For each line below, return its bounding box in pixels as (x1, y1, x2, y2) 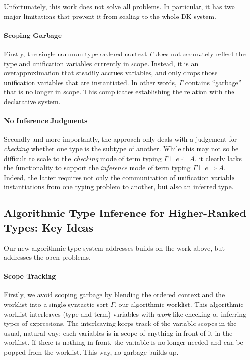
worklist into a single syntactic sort (4, 299, 108, 309)
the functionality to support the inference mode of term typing (4, 162, 191, 173)
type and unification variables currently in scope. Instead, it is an (4, 58, 199, 68)
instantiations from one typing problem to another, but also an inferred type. (4, 181, 233, 192)
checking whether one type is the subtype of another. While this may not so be (4, 143, 239, 153)
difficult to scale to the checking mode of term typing (4, 153, 162, 163)
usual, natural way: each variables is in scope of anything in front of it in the (4, 327, 233, 338)
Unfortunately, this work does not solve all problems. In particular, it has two (4, 1, 235, 11)
